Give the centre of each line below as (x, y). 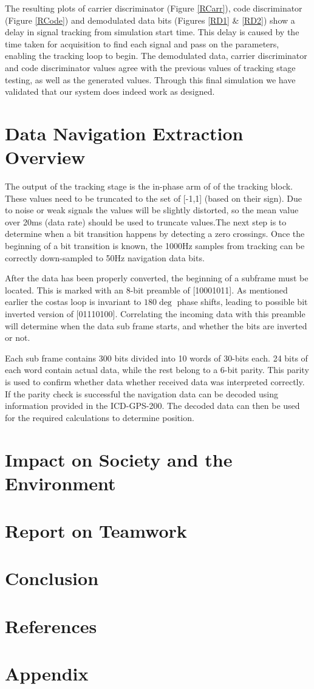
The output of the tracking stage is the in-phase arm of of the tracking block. (149, 186)
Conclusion (52, 578)
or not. (18, 338)
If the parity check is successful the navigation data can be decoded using (142, 393)
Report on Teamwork (96, 531)
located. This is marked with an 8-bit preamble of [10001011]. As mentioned (146, 290)
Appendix (47, 674)
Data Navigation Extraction (124, 133)
